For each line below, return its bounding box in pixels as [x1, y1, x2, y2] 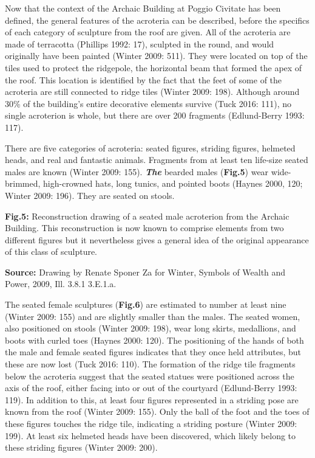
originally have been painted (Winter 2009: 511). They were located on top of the [5, 49, 308, 62]
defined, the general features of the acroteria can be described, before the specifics [5, 13, 310, 26]
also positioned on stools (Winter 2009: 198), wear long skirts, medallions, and [5, 322, 296, 335]
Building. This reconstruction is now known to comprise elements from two [5, 221, 284, 234]
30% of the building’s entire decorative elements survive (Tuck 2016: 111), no [5, 97, 292, 109]
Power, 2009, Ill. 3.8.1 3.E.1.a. [5, 277, 117, 290]
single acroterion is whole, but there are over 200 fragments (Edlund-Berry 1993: [5, 109, 305, 122]
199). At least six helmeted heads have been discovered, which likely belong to [5, 429, 296, 442]
